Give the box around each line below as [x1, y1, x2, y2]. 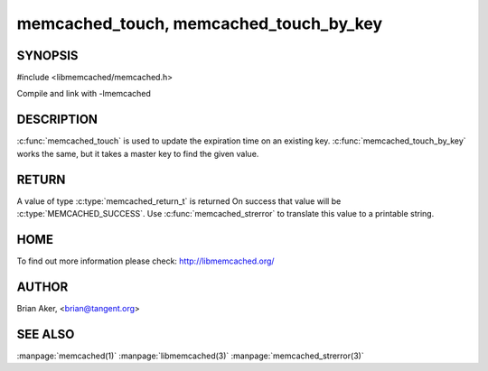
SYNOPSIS [16, 48, 79, 63]
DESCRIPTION [16, 112, 99, 127]
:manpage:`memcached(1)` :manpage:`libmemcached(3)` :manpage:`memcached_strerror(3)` [16, 350, 365, 361]
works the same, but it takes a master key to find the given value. [16, 148, 259, 159]
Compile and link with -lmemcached [16, 88, 151, 99]
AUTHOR [16, 279, 69, 294]
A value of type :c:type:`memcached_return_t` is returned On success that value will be [16, 195, 342, 207]
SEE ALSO [16, 326, 75, 342]
